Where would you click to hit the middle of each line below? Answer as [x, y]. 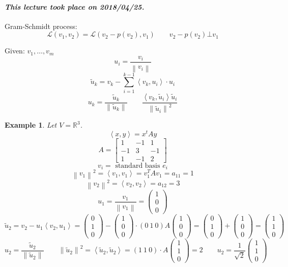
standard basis [138, 166]
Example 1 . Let [31, 125]
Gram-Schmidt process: [41, 26]
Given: [15, 51]
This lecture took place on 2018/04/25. [75, 6]
